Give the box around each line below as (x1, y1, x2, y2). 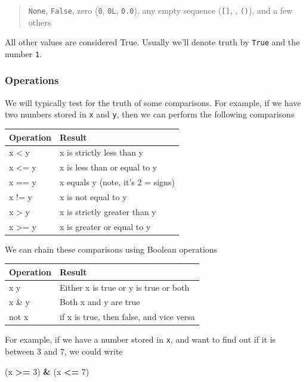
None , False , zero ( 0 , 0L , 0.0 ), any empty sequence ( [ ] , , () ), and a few (28, 4, 293, 16)
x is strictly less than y (60, 146, 144, 159)
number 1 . (5, 47, 42, 60)
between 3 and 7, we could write (5, 345, 123, 358)
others (28, 15, 51, 28)
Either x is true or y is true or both (60, 281, 190, 293)
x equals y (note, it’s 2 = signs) (60, 176, 175, 188)
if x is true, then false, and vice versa (60, 310, 195, 323)
